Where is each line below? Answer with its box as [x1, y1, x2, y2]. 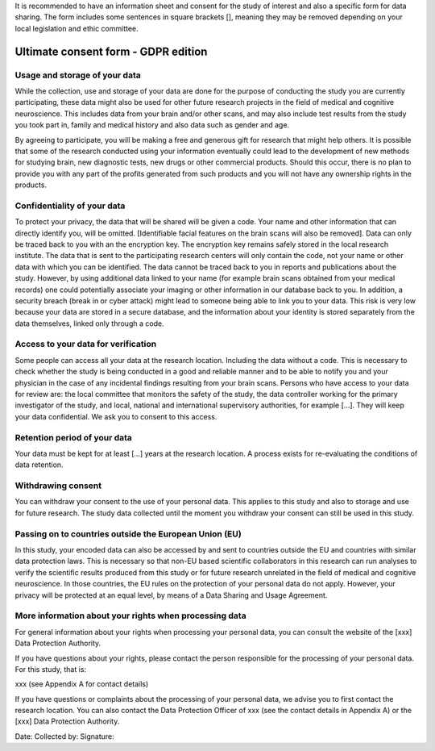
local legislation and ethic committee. [14, 23, 139, 33]
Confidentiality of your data [14, 200, 126, 211]
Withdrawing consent [14, 480, 102, 491]
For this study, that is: [14, 664, 87, 674]
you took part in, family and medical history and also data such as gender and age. [14, 120, 290, 130]
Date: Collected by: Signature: [14, 731, 114, 741]
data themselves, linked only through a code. [14, 319, 164, 328]
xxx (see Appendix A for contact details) [14, 679, 149, 689]
